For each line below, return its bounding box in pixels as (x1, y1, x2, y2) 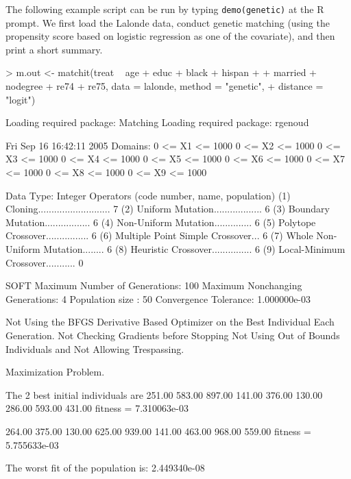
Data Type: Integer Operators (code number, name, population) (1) (5, 188, 291, 202)
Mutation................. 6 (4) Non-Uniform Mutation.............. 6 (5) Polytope (5, 214, 316, 229)
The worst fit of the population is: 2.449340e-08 (5, 460, 205, 475)
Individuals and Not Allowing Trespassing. (5, 341, 184, 356)
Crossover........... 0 (5, 255, 84, 269)
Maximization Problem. (5, 365, 105, 379)
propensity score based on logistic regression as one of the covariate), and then (5, 29, 335, 43)
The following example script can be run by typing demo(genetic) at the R (5, 2, 324, 16)
